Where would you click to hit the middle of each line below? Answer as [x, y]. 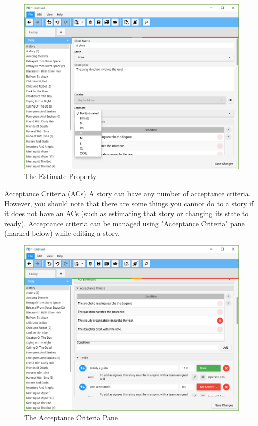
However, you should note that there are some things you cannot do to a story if [129, 203]
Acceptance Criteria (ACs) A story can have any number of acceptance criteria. [127, 193]
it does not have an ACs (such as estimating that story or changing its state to [126, 213]
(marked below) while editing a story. [62, 233]
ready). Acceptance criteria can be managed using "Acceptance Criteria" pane [124, 223]
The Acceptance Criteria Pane [71, 418]
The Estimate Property [60, 176]
